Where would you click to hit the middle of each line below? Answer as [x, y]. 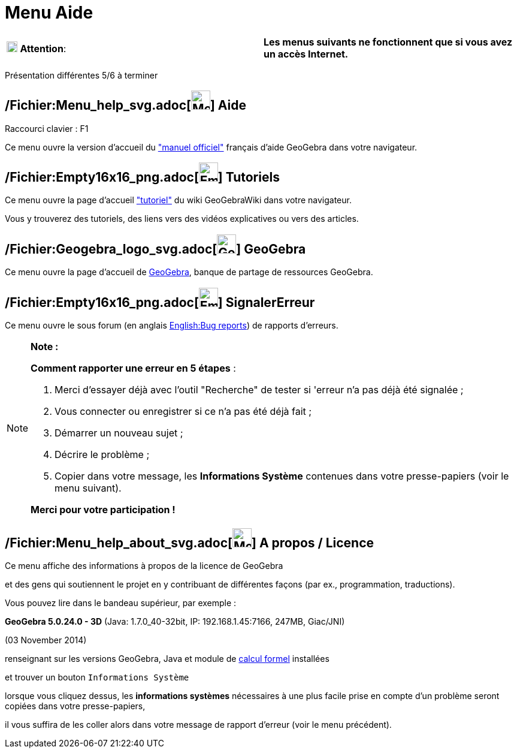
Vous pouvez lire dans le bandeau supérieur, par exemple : [121, 603]
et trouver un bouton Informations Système [97, 677]
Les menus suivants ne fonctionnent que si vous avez [388, 42]
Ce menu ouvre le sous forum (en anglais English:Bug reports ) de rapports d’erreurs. [172, 326]
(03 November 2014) [46, 640]
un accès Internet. [306, 54]
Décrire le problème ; [102, 455]
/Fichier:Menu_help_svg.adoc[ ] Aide [126, 106]
